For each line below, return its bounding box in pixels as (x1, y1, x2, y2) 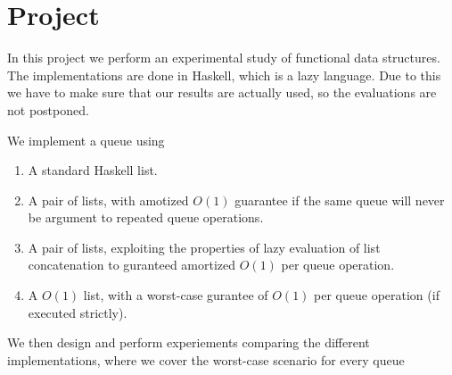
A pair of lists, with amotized (28, 190, 189, 209)
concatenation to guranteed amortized (28, 255, 236, 274)
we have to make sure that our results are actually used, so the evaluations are (7, 83, 437, 102)
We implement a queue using (7, 130, 165, 149)
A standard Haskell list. (28, 161, 158, 179)
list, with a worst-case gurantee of (83, 286, 268, 304)
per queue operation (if (314, 286, 440, 304)
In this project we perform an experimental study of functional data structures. (7, 48, 440, 67)
